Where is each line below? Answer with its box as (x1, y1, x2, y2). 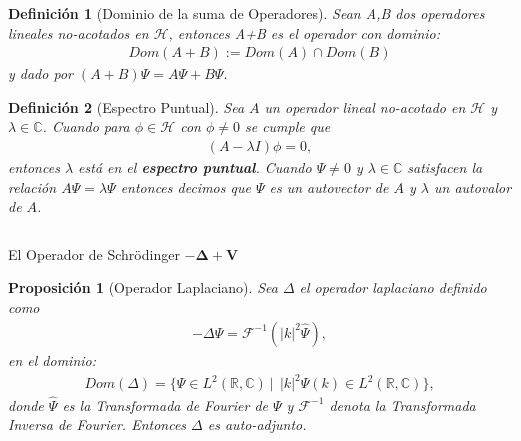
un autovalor (433, 176, 512, 197)
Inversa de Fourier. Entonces (8, 414, 187, 435)
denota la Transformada (329, 394, 476, 415)
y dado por (8, 63, 73, 84)
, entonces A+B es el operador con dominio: (168, 22, 441, 43)
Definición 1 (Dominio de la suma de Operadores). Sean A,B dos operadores (8, 3, 485, 23)
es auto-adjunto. (207, 414, 307, 435)
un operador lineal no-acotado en (264, 96, 466, 117)
